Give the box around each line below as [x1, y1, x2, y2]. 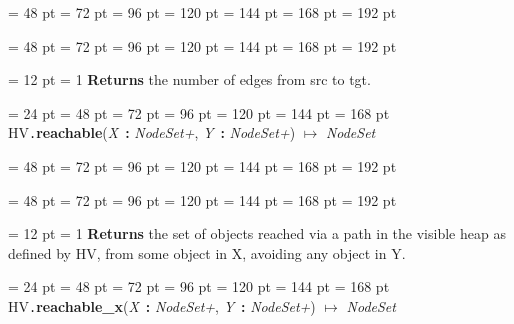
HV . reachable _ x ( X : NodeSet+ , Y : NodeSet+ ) [8, 296, 316, 316]
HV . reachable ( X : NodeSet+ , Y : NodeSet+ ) [8, 122, 296, 143]
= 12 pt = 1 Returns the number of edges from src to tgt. [8, 69, 371, 90]
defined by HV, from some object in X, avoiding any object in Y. [8, 242, 406, 263]
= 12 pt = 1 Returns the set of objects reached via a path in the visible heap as [8, 223, 506, 244]
